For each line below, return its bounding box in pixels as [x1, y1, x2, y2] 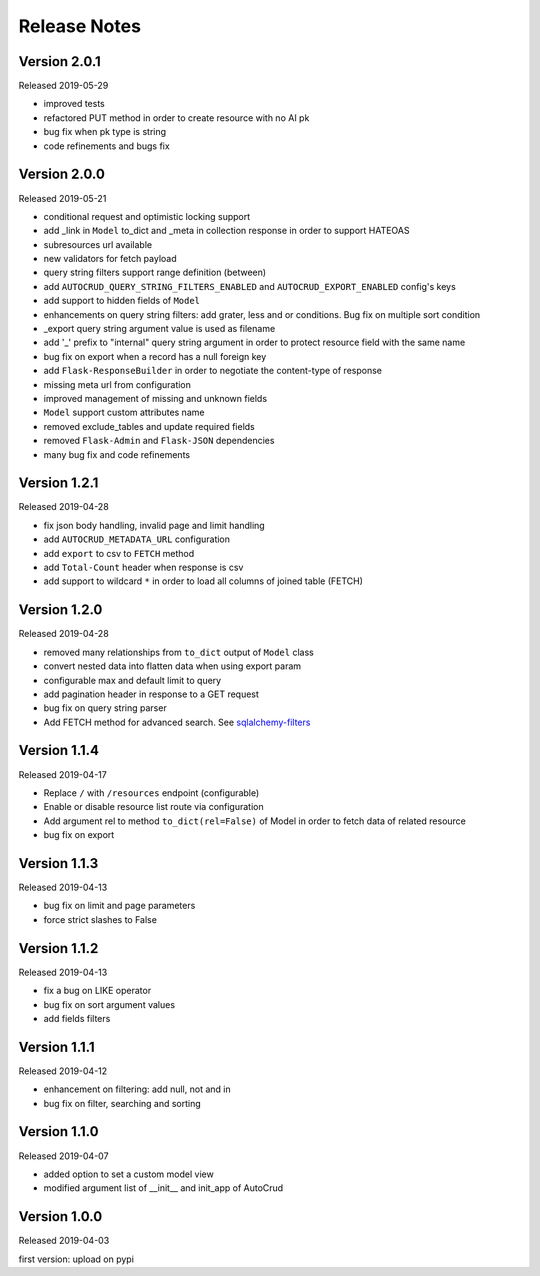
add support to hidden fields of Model [43, 295, 200, 307]
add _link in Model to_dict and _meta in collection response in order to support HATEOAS [43, 225, 410, 237]
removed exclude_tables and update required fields [43, 420, 255, 432]
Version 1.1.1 [18, 1038, 95, 1055]
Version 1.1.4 [18, 742, 100, 759]
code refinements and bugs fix [43, 140, 170, 152]
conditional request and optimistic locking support [43, 210, 251, 222]
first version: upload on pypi [18, 1253, 135, 1265]
